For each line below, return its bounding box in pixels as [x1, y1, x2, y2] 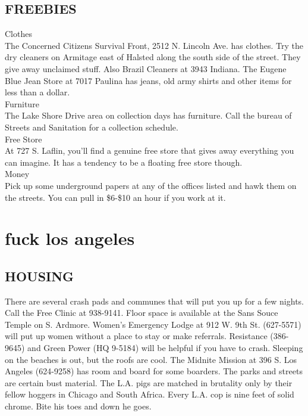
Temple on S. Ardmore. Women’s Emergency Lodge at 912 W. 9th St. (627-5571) [5, 318, 301, 330]
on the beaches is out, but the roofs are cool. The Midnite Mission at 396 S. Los [5, 353, 297, 365]
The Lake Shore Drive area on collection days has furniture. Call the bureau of [5, 109, 292, 122]
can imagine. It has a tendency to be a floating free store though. [5, 156, 243, 168]
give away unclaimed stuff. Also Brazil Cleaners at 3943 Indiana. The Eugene [5, 62, 287, 74]
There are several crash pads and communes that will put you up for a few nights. [5, 294, 304, 307]
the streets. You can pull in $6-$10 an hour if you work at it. [5, 191, 226, 203]
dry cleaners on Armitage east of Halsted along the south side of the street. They [5, 51, 301, 63]
